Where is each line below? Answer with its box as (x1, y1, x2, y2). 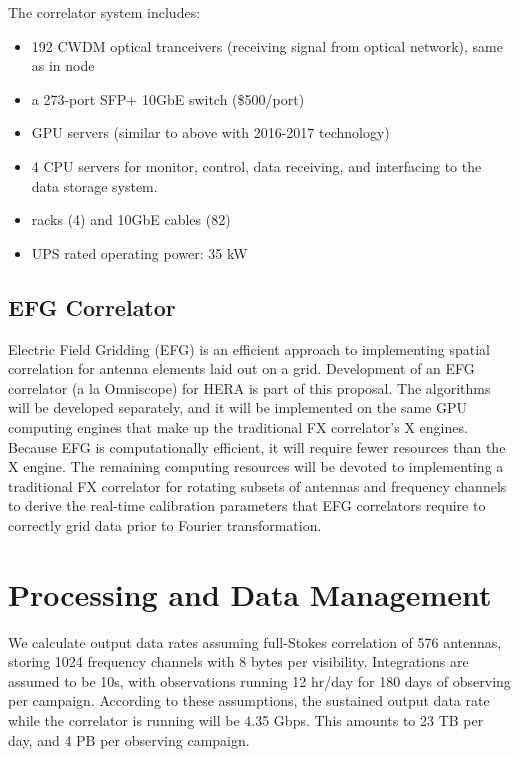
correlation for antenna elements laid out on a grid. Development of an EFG (8, 358, 475, 379)
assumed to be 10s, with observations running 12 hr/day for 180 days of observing (8, 670, 511, 691)
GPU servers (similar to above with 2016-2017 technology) (31, 122, 390, 143)
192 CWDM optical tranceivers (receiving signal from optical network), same (31, 35, 503, 56)
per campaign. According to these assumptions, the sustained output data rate (8, 690, 490, 711)
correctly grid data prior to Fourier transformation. (8, 514, 322, 535)
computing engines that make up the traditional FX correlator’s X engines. (8, 416, 468, 437)
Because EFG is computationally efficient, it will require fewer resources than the (8, 436, 506, 457)
